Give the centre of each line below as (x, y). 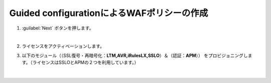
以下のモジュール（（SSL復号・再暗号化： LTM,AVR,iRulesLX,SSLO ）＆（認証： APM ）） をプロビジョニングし (135, 55)
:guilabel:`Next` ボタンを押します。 (58, 28)
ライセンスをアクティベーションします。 (63, 46)
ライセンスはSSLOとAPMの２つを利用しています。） (86, 62)
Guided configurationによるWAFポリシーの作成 (109, 13)
